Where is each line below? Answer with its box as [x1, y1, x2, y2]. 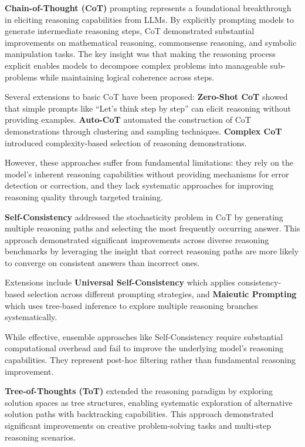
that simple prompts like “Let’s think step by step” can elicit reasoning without [5, 102, 291, 114]
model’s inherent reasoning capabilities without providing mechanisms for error [5, 167, 289, 180]
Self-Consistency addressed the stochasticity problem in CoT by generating [5, 210, 283, 223]
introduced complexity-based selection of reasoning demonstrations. [5, 136, 247, 149]
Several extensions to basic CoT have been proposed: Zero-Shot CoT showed [5, 90, 288, 103]
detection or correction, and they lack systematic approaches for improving [5, 179, 274, 191]
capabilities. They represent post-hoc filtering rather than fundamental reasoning [5, 354, 296, 366]
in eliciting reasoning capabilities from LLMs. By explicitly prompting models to [5, 13, 294, 25]
